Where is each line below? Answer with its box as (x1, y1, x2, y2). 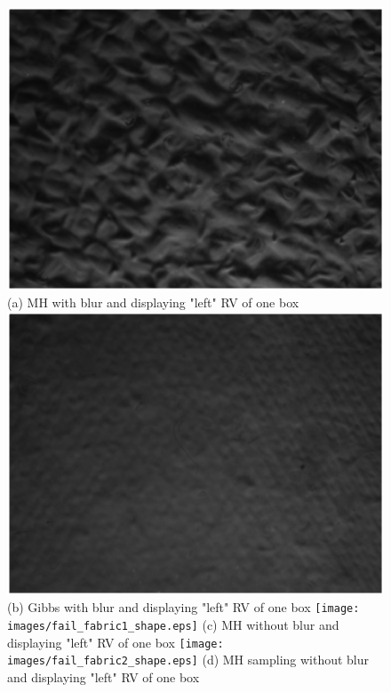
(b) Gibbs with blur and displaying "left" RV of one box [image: (7, 598, 360, 616)
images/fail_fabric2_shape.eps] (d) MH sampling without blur (7, 650, 370, 669)
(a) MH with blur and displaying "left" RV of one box (7, 293, 299, 312)
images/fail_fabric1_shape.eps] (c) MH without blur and (7, 616, 339, 634)
